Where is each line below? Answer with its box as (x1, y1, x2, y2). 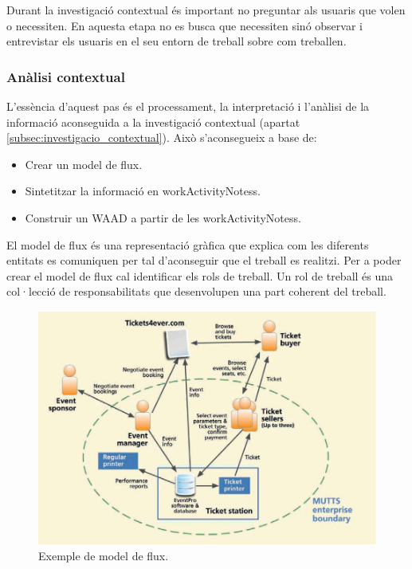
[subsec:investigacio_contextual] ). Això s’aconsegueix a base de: (6, 129, 317, 146)
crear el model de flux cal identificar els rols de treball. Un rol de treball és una (6, 267, 394, 284)
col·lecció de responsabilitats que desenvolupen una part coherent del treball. (6, 283, 386, 300)
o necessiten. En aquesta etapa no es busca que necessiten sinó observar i (6, 17, 363, 33)
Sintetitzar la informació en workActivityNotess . (25, 182, 261, 199)
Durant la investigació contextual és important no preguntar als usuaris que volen (6, 2, 406, 18)
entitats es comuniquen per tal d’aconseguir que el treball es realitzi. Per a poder (6, 252, 402, 269)
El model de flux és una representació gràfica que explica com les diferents (6, 236, 369, 253)
